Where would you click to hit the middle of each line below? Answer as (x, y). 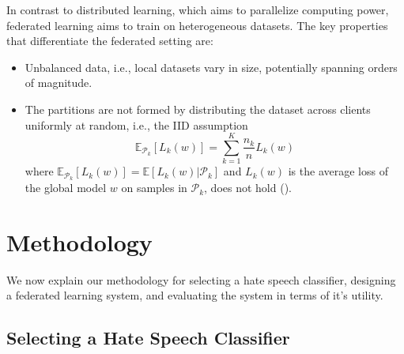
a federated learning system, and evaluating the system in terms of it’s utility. (195, 295)
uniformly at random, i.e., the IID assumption (136, 124)
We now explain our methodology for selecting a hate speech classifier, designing (201, 279)
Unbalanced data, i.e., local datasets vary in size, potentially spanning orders (211, 67)
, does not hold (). (248, 188)
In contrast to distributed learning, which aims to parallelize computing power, (198, 9)
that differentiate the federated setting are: (110, 41)
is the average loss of (338, 171)
